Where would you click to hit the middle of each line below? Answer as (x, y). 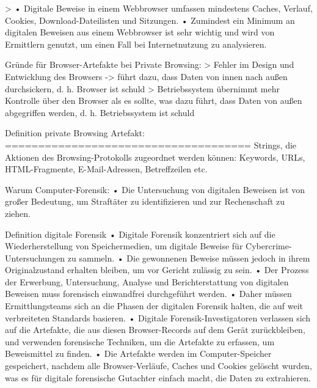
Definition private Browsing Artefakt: (75, 133)
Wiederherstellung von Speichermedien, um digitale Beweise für (124, 246)
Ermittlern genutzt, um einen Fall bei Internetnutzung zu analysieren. (136, 44)
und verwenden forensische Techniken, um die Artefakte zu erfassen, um (140, 341)
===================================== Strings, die (151, 145)
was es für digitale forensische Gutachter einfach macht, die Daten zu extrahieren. (158, 377)
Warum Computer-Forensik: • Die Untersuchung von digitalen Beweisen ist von (155, 189)
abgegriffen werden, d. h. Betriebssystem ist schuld (100, 112)
